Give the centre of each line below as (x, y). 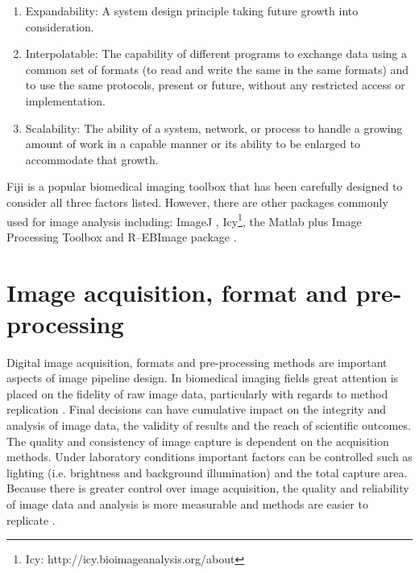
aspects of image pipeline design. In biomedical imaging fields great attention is (203, 378)
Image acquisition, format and (177, 292)
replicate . (31, 519)
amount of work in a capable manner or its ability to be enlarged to (193, 144)
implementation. (65, 100)
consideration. (60, 26)
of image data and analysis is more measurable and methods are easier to (187, 504)
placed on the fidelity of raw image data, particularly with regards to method (197, 393)
